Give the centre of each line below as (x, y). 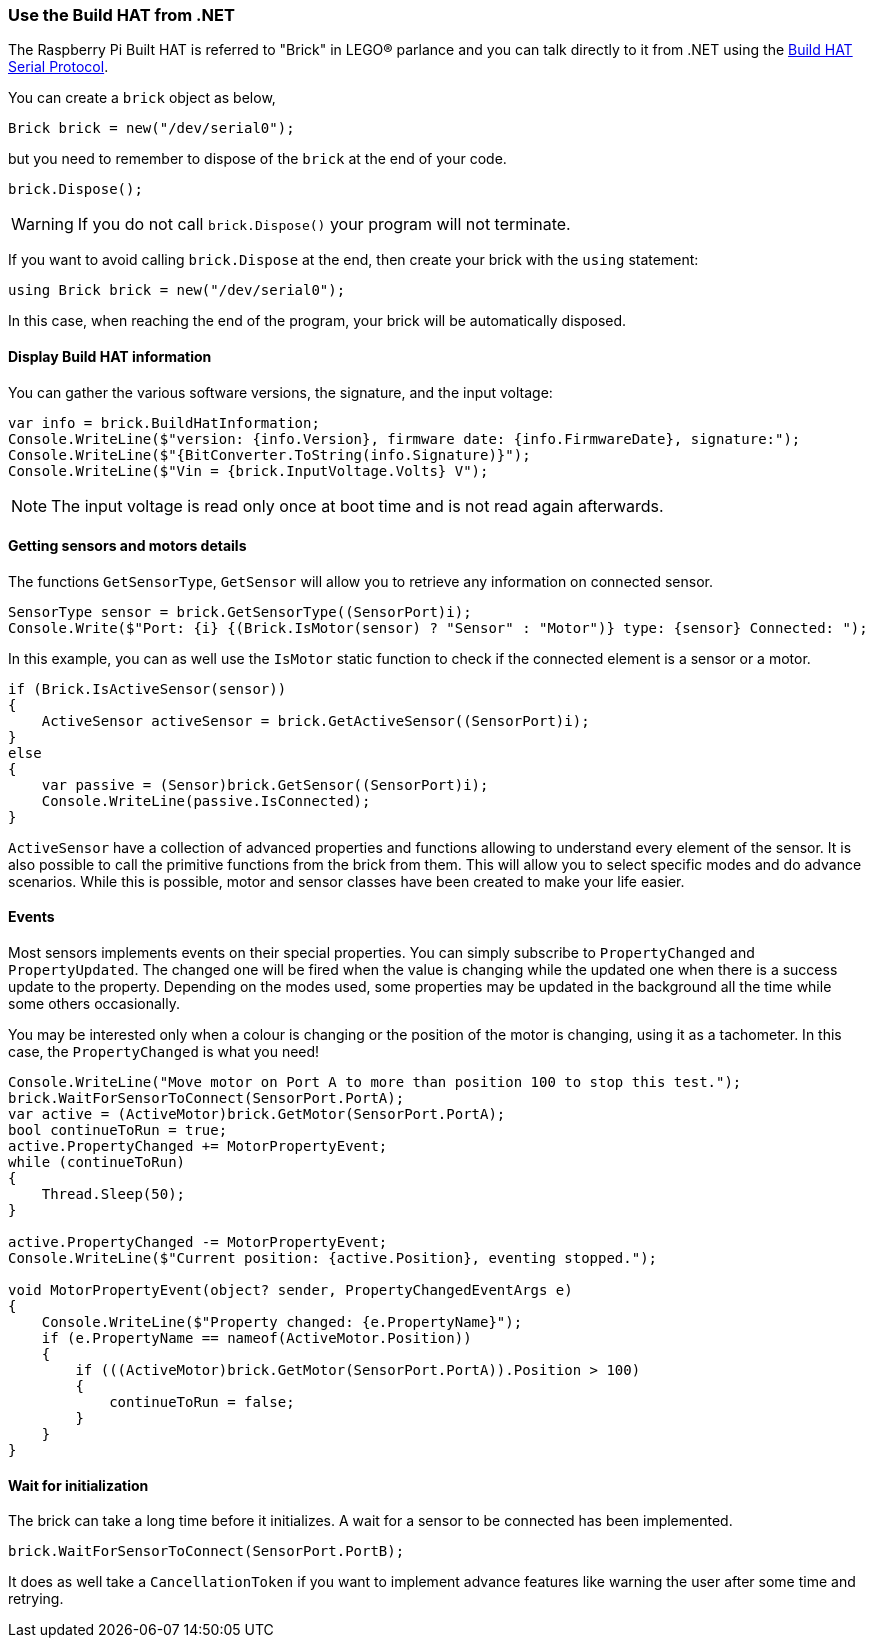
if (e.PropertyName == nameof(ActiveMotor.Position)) (256, 1338)
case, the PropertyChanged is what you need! (164, 1052)
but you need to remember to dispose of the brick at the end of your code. (257, 159)
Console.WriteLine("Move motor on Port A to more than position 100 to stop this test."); (375, 1082)
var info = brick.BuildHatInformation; (164, 422)
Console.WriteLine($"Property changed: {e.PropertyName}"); (282, 1322)
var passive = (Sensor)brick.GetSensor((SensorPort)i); (265, 784)
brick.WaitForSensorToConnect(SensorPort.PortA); (206, 1098)
